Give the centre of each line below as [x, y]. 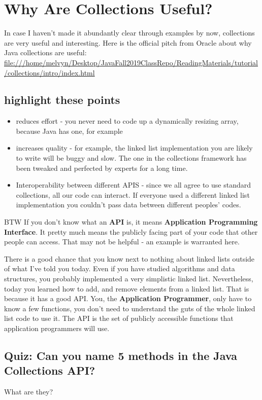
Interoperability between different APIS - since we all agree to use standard [133, 185]
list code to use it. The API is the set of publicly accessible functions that [119, 318]
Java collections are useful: [45, 52]
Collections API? [50, 370]
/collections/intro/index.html [50, 72]
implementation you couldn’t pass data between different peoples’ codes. [128, 205]
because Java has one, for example [69, 131]
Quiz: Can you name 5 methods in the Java [121, 355]
